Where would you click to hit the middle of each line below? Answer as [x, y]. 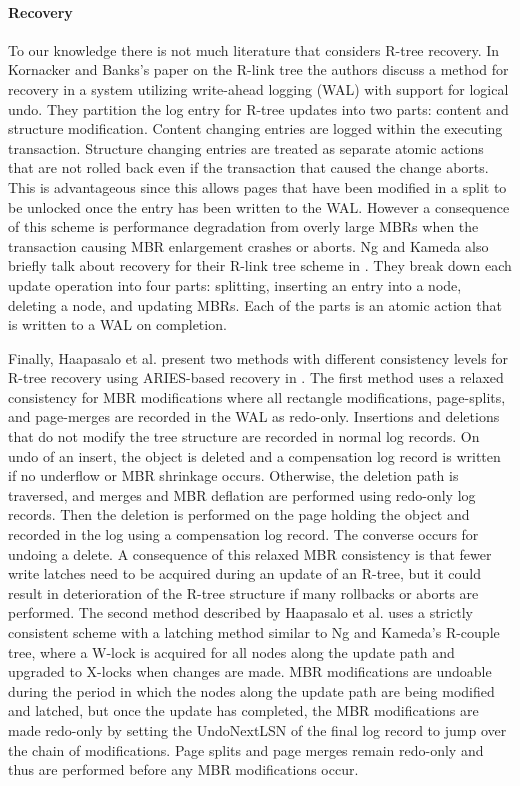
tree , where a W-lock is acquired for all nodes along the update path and [231, 651]
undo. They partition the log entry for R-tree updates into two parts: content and [258, 108]
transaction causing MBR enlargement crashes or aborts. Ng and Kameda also [248, 245]
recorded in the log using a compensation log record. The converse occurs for [243, 534]
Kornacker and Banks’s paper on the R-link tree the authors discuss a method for [258, 69]
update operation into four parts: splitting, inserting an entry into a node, [235, 284]
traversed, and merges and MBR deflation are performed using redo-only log [242, 494]
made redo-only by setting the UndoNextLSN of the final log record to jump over [257, 729]
